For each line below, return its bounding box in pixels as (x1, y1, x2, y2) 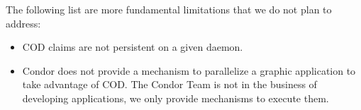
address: (6, 16, 41, 30)
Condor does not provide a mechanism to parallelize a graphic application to (22, 63, 356, 78)
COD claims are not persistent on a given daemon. (22, 39, 243, 54)
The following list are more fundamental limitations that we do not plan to (6, 2, 332, 16)
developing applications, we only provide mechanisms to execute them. (22, 90, 329, 105)
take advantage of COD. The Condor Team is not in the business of (22, 77, 317, 92)
